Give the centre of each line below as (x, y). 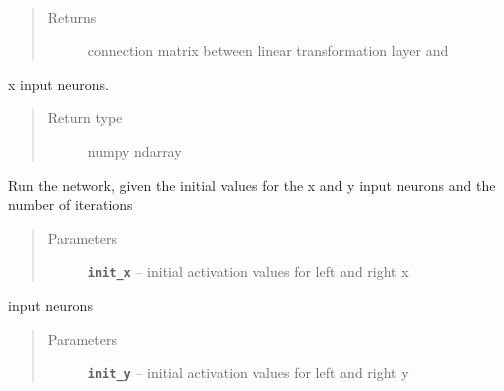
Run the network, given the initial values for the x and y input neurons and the (252, 184)
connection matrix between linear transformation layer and (268, 50)
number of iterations (70, 204)
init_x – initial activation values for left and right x (248, 271)
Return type (85, 117)
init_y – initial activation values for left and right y (248, 372)
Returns (72, 16)
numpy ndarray (134, 150)
